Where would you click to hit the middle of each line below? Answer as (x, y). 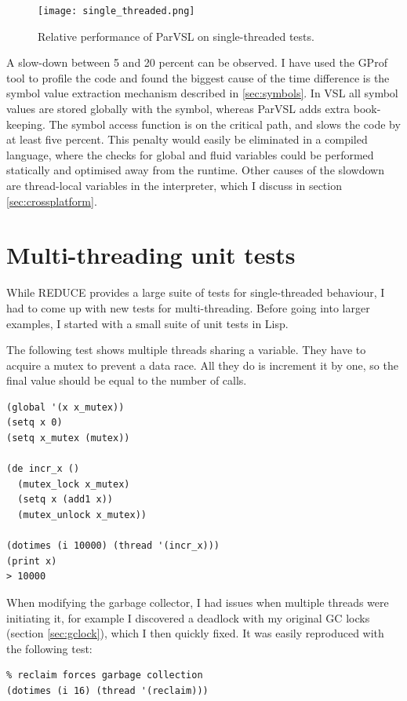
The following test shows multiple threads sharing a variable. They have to (186, 350)
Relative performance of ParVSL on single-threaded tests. (176, 36)
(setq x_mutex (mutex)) (68, 438)
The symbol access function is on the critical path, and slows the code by (225, 124)
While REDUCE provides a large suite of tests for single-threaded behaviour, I (196, 292)
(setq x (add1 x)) (65, 500)
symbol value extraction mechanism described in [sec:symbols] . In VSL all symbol (202, 93)
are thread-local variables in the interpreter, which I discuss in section (174, 185)
